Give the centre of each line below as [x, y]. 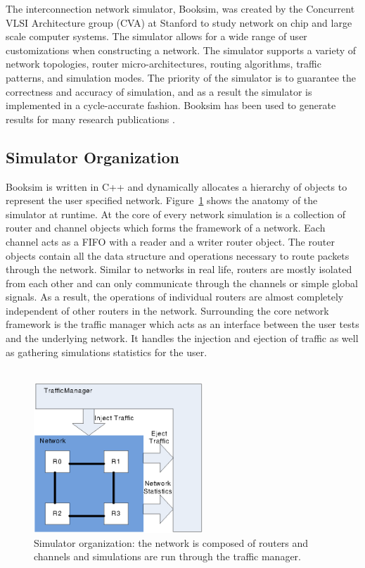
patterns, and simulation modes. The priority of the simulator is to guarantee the [181, 77]
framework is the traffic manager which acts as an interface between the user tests [182, 324]
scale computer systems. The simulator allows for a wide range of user [156, 36]
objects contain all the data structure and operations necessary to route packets [178, 255]
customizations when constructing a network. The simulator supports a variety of [181, 50]
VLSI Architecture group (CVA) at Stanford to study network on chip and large [179, 22]
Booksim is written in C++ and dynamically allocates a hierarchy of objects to [177, 186]
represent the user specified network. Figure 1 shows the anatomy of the [162, 200]
